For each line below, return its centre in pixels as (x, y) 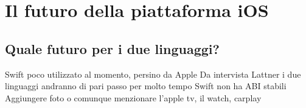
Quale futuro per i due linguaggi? (112, 48)
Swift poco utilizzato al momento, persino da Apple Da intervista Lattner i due (153, 74)
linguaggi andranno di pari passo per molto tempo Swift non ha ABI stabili (146, 86)
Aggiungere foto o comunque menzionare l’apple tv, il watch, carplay (133, 97)
